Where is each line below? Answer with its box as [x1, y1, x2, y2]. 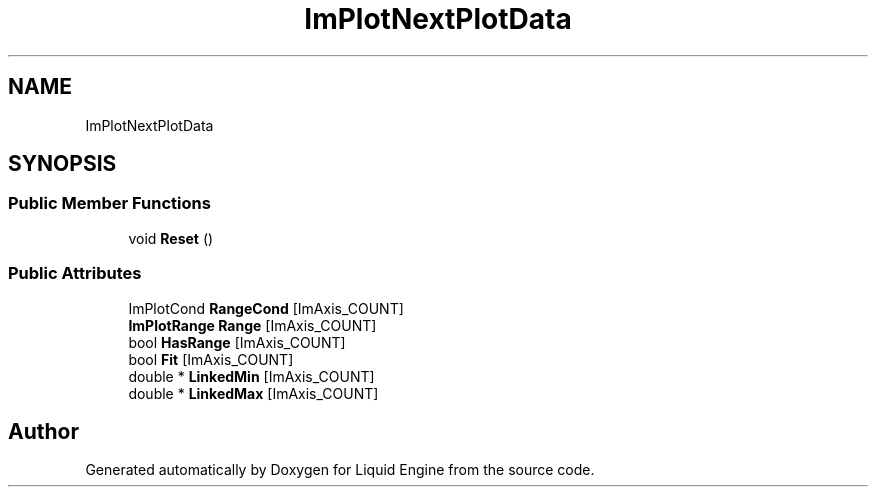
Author [8, 418, 79, 444]
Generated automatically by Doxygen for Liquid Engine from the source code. [85, 461, 595, 479]
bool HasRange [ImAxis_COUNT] [128, 333, 346, 351]
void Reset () [128, 229, 214, 247]
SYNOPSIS [8, 151, 117, 177]
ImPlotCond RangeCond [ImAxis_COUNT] [128, 299, 404, 317]
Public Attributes [8, 263, 142, 284]
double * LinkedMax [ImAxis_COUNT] [128, 384, 379, 402]
